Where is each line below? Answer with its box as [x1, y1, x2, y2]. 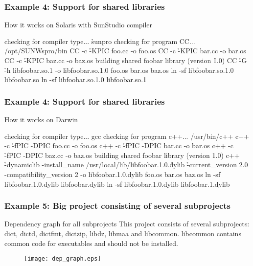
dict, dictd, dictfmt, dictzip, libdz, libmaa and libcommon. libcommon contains [4, 228, 241, 238]
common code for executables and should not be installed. [4, 238, 178, 248]
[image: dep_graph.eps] [24, 255, 101, 263]
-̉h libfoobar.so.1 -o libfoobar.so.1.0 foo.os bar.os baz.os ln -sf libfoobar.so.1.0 [4, 65, 234, 75]
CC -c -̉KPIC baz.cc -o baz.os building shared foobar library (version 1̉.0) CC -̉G [4, 55, 247, 65]
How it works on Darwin [4, 114, 78, 124]
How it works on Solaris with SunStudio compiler [4, 20, 153, 30]
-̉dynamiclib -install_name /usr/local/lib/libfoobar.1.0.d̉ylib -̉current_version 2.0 [4, 159, 248, 170]
